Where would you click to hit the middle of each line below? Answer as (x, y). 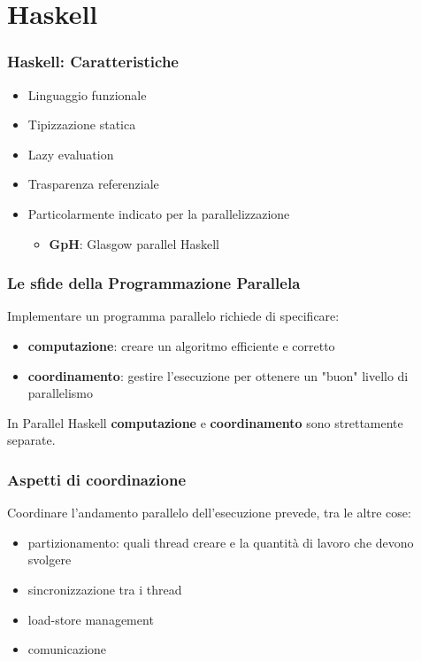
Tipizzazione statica (82, 124)
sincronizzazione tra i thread (105, 589)
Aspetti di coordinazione (97, 479)
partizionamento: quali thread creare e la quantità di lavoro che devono (221, 542)
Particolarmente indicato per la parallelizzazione (159, 213)
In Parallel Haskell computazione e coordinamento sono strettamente (205, 422)
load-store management (91, 619)
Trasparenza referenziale (93, 184)
